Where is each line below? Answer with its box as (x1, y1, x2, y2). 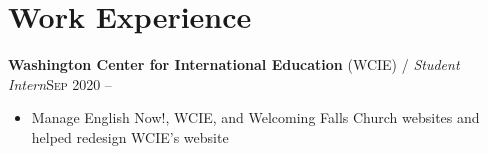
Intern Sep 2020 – (8, 73, 112, 94)
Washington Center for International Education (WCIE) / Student (8, 54, 460, 75)
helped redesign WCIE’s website (31, 126, 229, 147)
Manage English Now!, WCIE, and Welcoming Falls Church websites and (31, 107, 480, 128)
